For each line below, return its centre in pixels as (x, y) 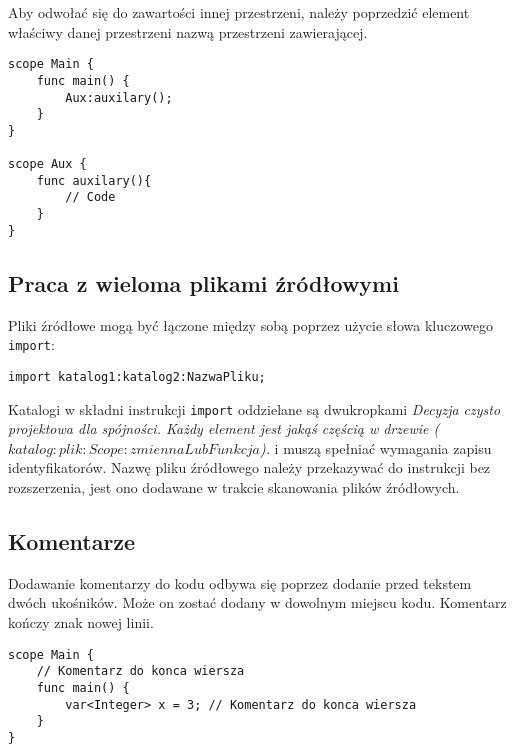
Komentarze (72, 540)
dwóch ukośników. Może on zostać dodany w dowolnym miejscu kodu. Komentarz (257, 602)
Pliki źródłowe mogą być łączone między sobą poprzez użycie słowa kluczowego (250, 324)
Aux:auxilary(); (119, 97)
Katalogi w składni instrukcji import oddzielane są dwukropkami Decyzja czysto (254, 408)
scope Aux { (47, 164)
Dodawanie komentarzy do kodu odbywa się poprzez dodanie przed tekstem (240, 582)
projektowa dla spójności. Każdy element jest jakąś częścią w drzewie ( (224, 428)
